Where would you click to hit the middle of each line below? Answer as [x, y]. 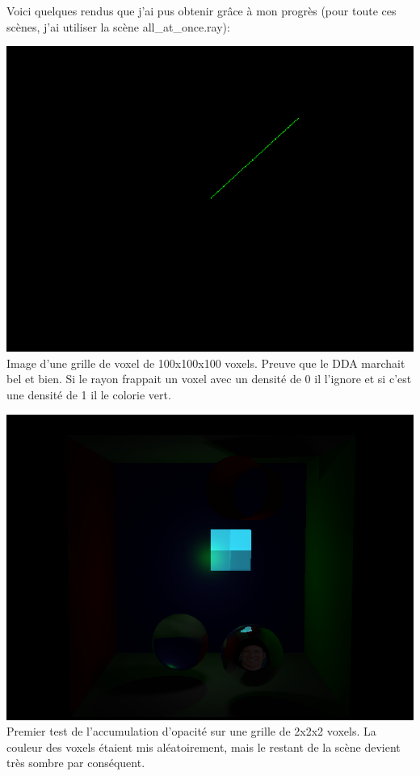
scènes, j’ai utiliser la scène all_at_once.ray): [118, 26]
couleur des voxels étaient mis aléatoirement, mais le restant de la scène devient [204, 746]
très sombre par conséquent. [76, 763]
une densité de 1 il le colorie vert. [89, 394]
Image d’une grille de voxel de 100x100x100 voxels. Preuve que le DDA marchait [206, 363]
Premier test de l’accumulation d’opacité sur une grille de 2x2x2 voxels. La [191, 731]
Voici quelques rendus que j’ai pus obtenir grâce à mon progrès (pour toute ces [202, 11]
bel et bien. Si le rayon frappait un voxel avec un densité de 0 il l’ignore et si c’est [209, 379]
